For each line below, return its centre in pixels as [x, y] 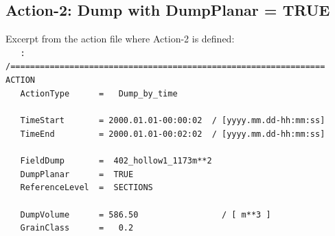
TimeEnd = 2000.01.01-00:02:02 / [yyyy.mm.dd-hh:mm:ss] [173, 134]
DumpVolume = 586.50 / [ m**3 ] [146, 214]
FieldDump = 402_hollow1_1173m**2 [116, 161]
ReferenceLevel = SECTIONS [86, 188]
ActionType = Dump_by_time [99, 93]
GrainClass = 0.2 [77, 228]
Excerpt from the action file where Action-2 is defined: [120, 39]
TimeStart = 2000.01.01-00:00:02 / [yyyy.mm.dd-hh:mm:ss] [173, 121]
